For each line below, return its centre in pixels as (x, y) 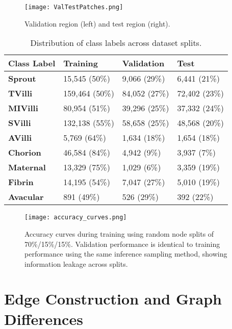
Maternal (27, 167)
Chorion (25, 153)
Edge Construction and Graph (113, 299)
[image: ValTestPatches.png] (74, 7)
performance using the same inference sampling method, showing (126, 254)
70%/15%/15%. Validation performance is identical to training (122, 244)
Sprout (22, 79)
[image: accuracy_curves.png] (76, 218)
